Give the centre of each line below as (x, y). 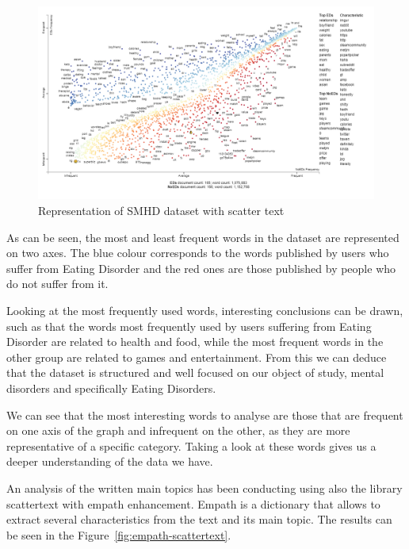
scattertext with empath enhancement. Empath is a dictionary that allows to (193, 503)
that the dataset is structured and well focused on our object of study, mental (195, 372)
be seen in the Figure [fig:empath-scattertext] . (119, 534)
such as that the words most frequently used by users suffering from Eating (189, 326)
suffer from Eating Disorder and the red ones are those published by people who (201, 268)
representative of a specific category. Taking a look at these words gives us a (191, 445)
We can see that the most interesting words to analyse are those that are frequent (205, 415)
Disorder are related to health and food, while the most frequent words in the (195, 342)
